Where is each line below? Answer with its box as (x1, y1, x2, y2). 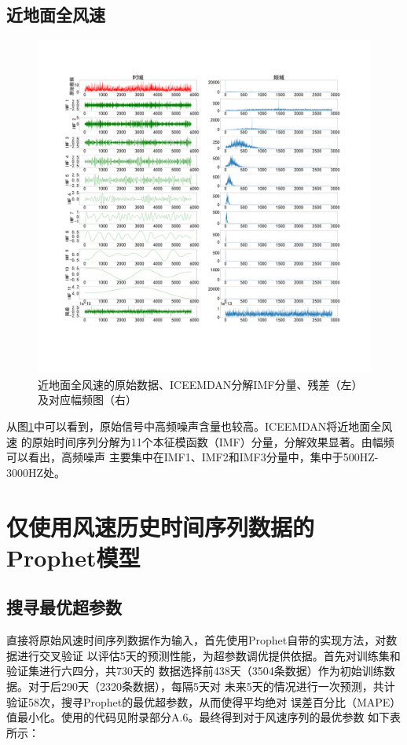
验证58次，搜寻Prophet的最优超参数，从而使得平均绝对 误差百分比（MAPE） (6, 693, 401, 710)
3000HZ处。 (6, 464, 66, 480)
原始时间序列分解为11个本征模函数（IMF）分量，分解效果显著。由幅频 (31, 433, 394, 450)
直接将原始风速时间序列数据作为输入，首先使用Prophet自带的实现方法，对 (6, 632, 387, 648)
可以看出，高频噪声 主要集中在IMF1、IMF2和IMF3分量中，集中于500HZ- (6, 449, 379, 465)
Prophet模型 (6, 541, 141, 573)
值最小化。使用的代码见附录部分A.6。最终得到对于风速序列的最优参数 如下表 (6, 709, 401, 725)
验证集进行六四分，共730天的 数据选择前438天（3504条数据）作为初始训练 (6, 662, 384, 679)
